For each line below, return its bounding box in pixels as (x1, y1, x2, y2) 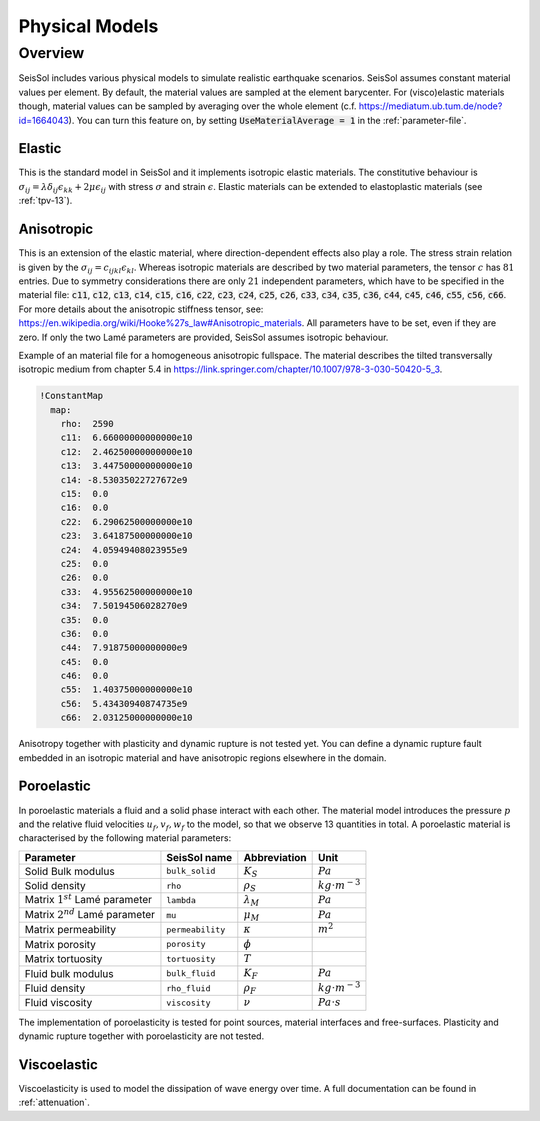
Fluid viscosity (24, 996, 93, 1010)
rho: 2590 (60, 418, 114, 430)
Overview (18, 44, 85, 62)
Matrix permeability (24, 923, 117, 937)
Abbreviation (243, 850, 307, 864)
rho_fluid (166, 983, 211, 994)
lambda (166, 895, 197, 906)
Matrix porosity (24, 937, 97, 951)
